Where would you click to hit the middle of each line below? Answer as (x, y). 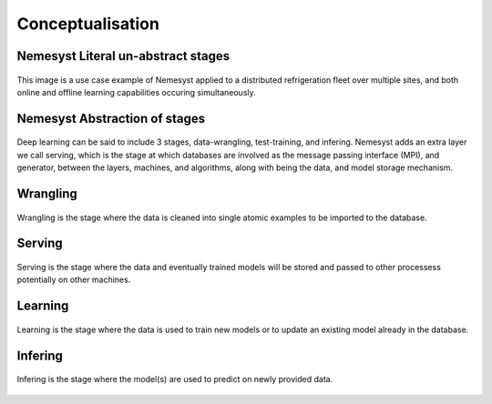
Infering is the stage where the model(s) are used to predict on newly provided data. (175, 379)
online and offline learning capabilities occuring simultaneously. (137, 92)
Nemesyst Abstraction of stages (111, 118)
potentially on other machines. (74, 280)
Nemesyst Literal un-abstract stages (123, 56)
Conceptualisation (88, 24)
